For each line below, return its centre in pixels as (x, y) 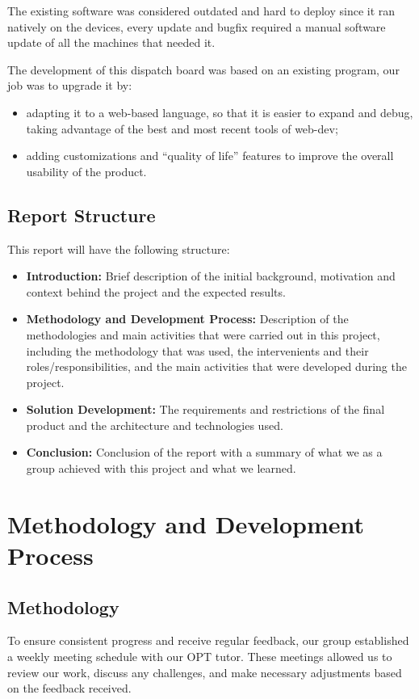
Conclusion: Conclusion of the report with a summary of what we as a (204, 452)
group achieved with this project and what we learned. (161, 468)
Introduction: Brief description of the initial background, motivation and (211, 276)
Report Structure (82, 215)
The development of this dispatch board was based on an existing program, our (203, 69)
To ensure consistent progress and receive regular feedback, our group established (208, 640)
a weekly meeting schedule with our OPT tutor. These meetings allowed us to (200, 657)
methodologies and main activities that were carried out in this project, (203, 334)
